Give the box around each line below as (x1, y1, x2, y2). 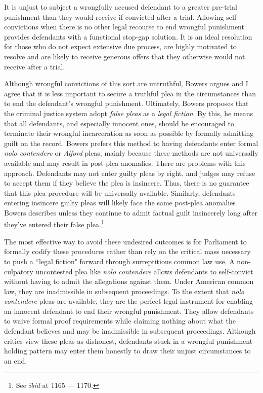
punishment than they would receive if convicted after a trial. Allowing (4, 11, 224, 22)
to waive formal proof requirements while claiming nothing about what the (4, 315, 236, 326)
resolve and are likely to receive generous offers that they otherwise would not (4, 51, 245, 61)
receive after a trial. (4, 61, 65, 72)
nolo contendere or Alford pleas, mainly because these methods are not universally (4, 148, 258, 158)
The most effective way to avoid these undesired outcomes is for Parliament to (4, 236, 247, 246)
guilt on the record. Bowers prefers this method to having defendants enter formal (4, 137, 258, 148)
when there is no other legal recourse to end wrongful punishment (40, 21, 244, 32)
